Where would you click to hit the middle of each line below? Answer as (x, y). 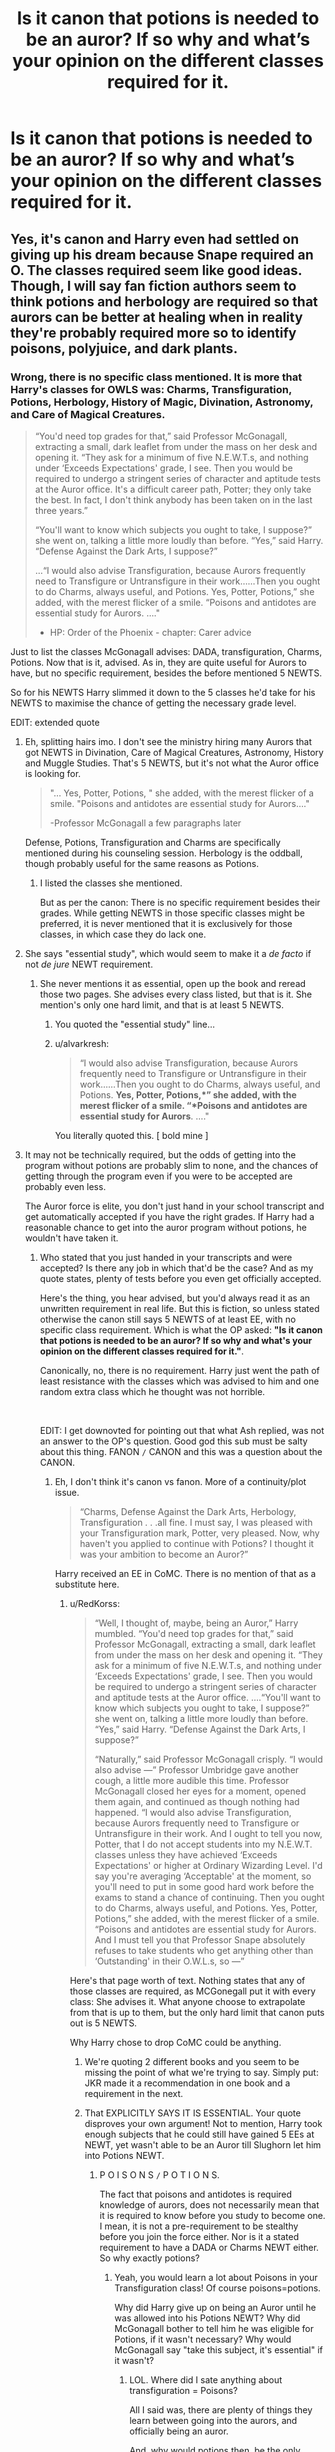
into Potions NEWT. (124, 2155)
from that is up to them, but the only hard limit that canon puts (197, 2012)
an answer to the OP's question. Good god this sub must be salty (173, 1441)
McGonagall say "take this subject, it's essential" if (218, 2349)
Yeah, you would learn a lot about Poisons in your (216, 2277)
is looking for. (53, 773)
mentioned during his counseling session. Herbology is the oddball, (163, 853)
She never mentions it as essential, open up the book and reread (173, 983)
